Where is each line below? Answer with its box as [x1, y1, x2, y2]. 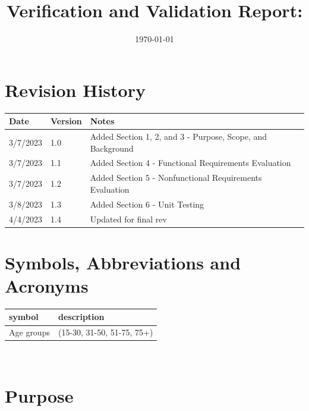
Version [51, 115, 82, 127]
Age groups [9, 326, 50, 338]
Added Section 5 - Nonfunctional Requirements [90, 171, 262, 184]
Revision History [5, 77, 146, 102]
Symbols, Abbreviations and [5, 250, 241, 274]
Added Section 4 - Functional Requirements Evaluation [90, 156, 291, 169]
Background [90, 142, 134, 154]
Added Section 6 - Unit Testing [90, 197, 204, 210]
